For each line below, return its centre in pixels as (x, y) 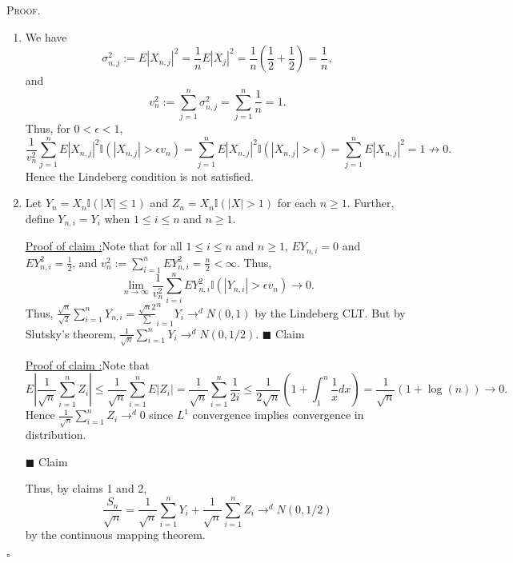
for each (297, 203)
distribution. (56, 435)
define (40, 218)
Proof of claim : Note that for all (104, 246)
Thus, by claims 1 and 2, (86, 488)
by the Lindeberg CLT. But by (330, 312)
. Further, (371, 203)
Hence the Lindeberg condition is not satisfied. (139, 176)
